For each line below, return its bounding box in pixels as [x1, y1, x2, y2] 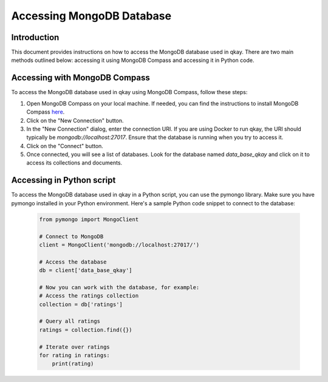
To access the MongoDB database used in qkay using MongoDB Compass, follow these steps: [11, 89, 248, 96]
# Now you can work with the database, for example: [39, 284, 200, 291]
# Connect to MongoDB [39, 233, 104, 240]
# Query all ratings [39, 318, 100, 325]
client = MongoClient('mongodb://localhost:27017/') [39, 241, 200, 248]
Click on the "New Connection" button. [26, 117, 124, 124]
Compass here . [26, 108, 65, 115]
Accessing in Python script [11, 175, 116, 185]
